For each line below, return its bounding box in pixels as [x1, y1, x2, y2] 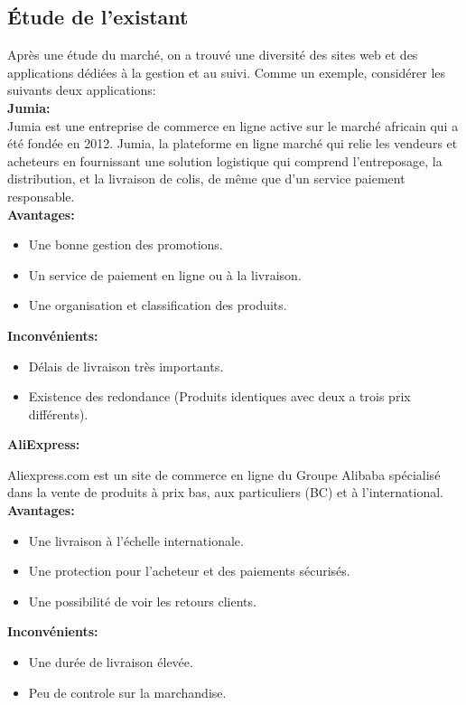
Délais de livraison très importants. [28, 356, 224, 375]
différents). [28, 404, 89, 423]
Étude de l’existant [7, 3, 189, 31]
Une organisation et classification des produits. [28, 296, 287, 315]
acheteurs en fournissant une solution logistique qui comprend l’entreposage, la [7, 151, 443, 170]
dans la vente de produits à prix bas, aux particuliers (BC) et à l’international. [7, 483, 443, 502]
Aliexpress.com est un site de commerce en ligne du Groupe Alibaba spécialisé [7, 465, 441, 484]
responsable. [7, 186, 75, 205]
